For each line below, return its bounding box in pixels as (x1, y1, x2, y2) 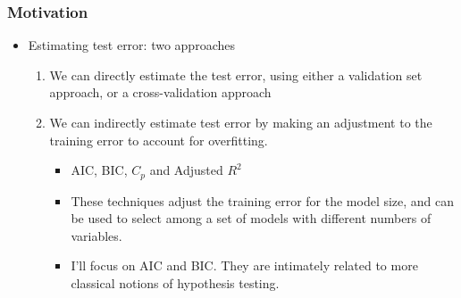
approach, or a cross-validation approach (49, 83, 272, 102)
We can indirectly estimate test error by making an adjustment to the (49, 113, 432, 131)
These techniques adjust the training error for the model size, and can (71, 191, 455, 210)
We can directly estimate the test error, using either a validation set (49, 65, 423, 84)
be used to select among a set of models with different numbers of (71, 209, 432, 228)
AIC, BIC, (71, 161, 128, 179)
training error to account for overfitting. (49, 130, 268, 149)
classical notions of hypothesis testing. (71, 274, 280, 293)
